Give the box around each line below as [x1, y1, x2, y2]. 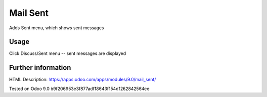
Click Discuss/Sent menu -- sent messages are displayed [9, 50, 126, 56]
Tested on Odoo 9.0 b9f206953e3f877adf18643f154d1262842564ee [9, 86, 150, 92]
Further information [9, 63, 71, 72]
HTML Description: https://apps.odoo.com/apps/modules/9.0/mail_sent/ [9, 77, 156, 83]
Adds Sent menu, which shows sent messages [9, 25, 104, 31]
